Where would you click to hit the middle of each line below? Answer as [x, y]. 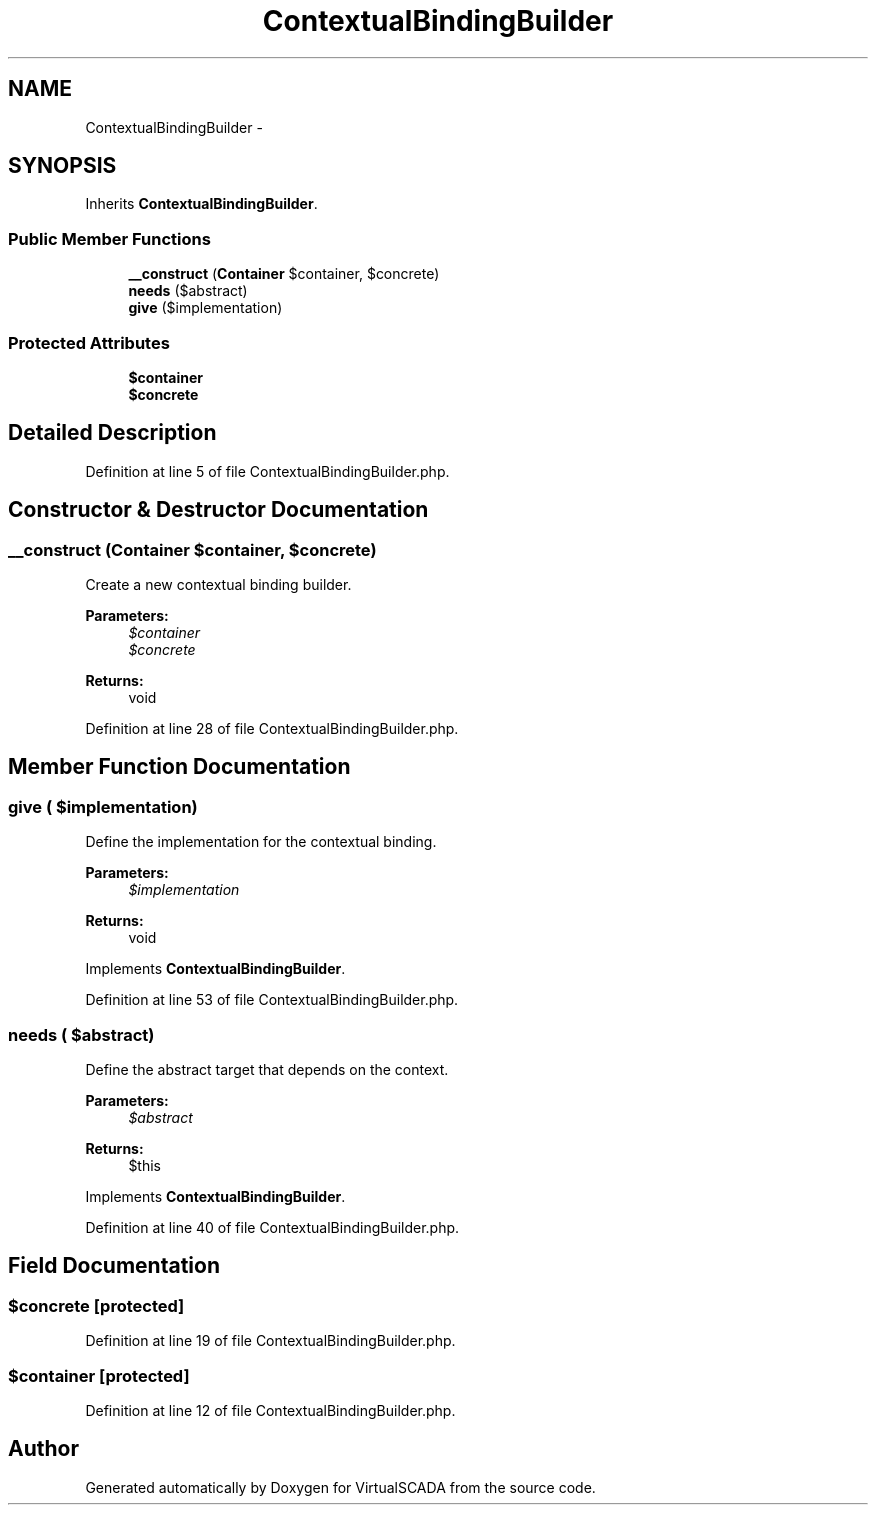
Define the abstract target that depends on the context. [267, 1069]
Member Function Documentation [179, 767]
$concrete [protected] [96, 1305]
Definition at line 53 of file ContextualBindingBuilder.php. [272, 1000]
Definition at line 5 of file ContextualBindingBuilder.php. [267, 471]
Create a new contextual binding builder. [218, 584]
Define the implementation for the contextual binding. [261, 842]
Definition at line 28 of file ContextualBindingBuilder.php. [272, 728]
